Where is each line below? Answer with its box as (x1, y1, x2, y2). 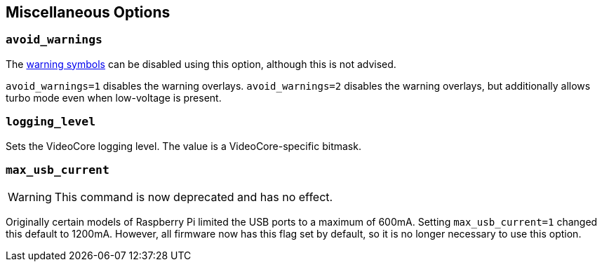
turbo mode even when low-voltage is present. (6, 91, 222, 104)
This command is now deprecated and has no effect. (54, 190, 333, 205)
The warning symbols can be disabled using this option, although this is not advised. (6, 57, 396, 70)
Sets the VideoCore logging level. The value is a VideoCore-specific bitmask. (6, 139, 361, 152)
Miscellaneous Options (6, 4, 170, 21)
